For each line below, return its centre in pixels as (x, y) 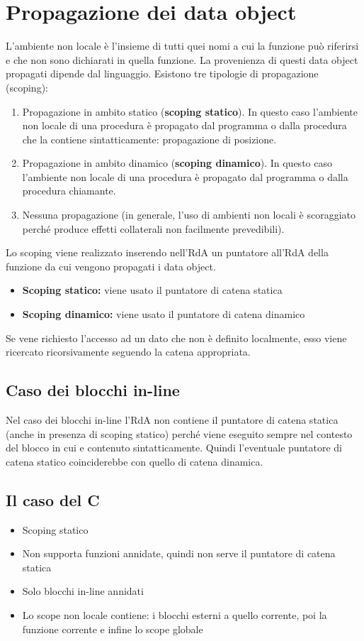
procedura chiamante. (69, 191)
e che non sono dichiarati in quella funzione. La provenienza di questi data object (182, 59)
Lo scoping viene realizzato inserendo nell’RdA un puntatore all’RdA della (167, 252)
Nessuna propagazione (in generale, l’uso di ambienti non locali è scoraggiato (189, 215)
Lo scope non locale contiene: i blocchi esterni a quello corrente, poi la (175, 614)
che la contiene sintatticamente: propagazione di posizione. (149, 139)
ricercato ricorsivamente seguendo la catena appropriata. (128, 352)
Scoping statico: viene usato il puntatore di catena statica (152, 290)
